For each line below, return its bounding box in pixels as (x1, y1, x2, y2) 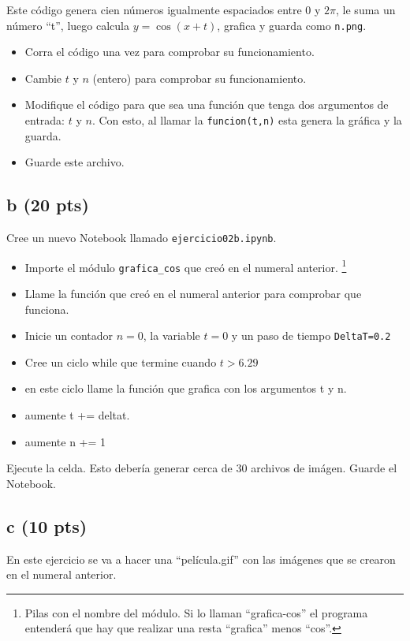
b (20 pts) (6, 192, 89, 217)
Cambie (24, 69, 62, 86)
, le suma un (336, 2, 396, 17)
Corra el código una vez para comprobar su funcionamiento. (24, 43, 315, 60)
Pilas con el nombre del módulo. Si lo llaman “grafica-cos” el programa (24, 604, 368, 621)
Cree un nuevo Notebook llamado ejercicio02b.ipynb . (6, 229, 277, 246)
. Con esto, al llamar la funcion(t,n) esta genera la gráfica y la (91, 112, 402, 129)
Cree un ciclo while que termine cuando (24, 353, 217, 370)
